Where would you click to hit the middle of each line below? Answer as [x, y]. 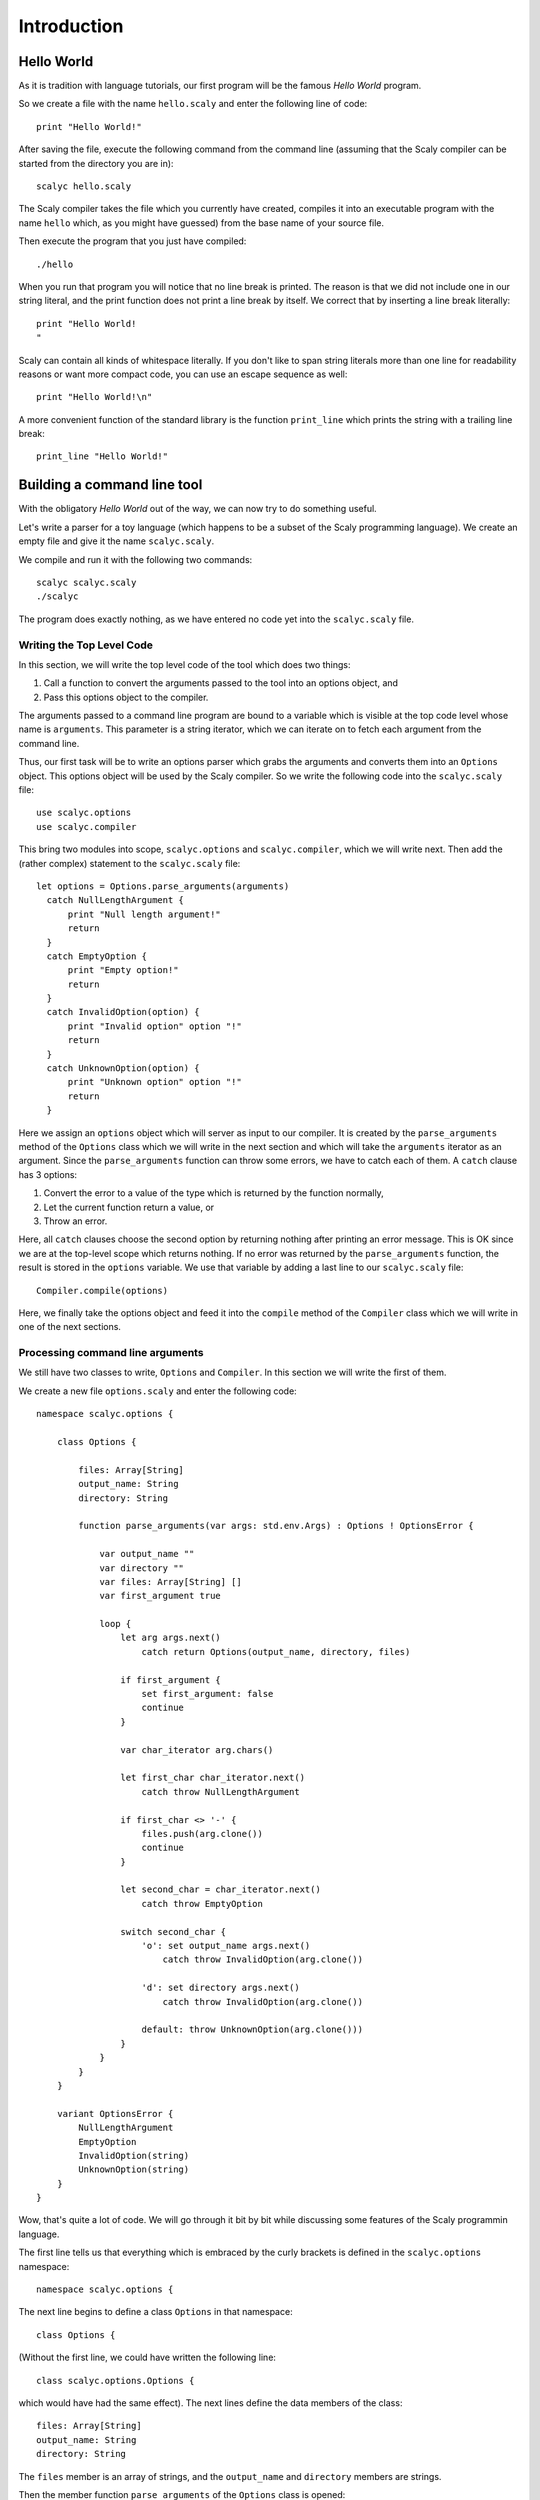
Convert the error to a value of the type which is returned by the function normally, [213, 1193]
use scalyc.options [84, 813]
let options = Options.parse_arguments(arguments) [163, 886]
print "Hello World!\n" [94, 397]
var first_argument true [160, 1596]
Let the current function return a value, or [129, 1207]
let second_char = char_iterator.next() [221, 1889]
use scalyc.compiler [86, 826]
